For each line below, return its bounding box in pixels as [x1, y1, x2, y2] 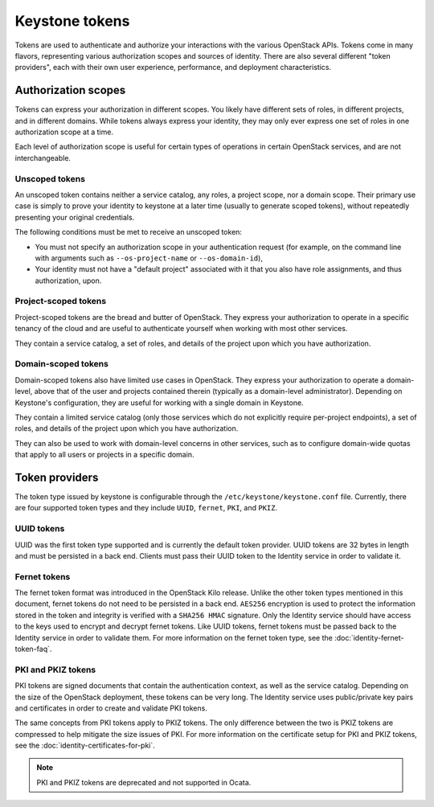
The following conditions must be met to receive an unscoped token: [14, 227, 243, 237]
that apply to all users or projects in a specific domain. [14, 450, 194, 460]
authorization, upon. [35, 276, 102, 285]
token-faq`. [14, 644, 52, 653]
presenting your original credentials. [14, 212, 135, 222]
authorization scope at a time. [14, 127, 114, 137]
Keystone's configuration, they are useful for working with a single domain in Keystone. [14, 398, 305, 408]
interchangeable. [14, 153, 72, 162]
